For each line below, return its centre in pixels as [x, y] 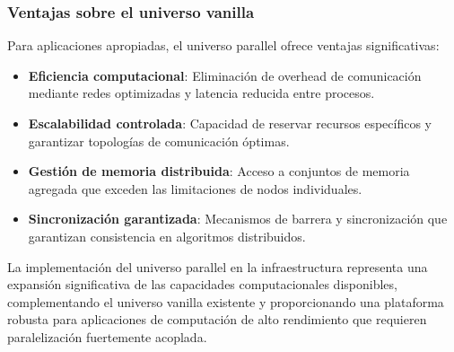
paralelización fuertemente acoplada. [107, 336]
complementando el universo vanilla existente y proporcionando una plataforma [226, 301]
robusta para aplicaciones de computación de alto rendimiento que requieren [217, 319]
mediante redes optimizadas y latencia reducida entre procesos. [201, 93]
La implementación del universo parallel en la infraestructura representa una [218, 266]
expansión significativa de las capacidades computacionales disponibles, [202, 284]
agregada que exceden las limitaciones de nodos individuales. [195, 188]
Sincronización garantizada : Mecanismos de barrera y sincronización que [238, 219]
